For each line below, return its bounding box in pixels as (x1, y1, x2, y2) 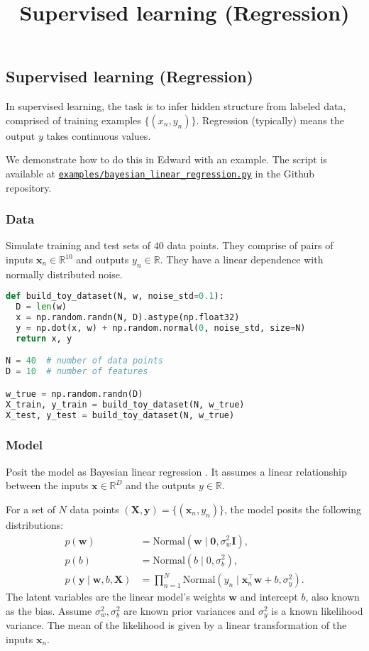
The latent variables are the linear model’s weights (6, 589, 226, 604)
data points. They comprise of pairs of (167, 238, 334, 253)
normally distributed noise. (6, 266, 123, 281)
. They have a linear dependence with (160, 252, 324, 267)
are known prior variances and (123, 603, 255, 618)
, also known (305, 589, 360, 604)
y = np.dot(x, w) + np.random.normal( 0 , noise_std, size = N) (16, 323, 306, 334)
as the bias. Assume (6, 603, 92, 618)
